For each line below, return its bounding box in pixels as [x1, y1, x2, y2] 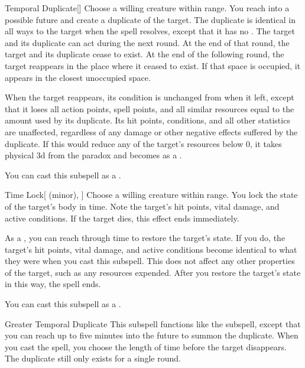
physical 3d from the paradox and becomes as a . [5, 149, 182, 161]
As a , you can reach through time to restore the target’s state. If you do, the [5, 232, 285, 244]
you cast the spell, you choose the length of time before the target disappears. [5, 340, 287, 353]
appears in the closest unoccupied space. [5, 71, 151, 83]
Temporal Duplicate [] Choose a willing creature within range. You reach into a [5, 2, 290, 14]
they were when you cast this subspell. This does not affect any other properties [5, 255, 295, 267]
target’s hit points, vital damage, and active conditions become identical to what [5, 243, 297, 255]
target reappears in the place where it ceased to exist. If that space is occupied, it [5, 59, 301, 71]
